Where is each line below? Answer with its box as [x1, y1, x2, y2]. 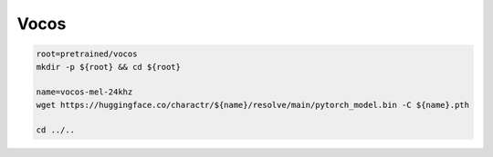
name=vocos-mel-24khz [36, 87, 133, 97]
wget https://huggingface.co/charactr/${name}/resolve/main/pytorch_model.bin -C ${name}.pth [36, 100, 470, 110]
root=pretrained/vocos [36, 49, 138, 59]
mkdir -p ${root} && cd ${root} [36, 62, 182, 72]
